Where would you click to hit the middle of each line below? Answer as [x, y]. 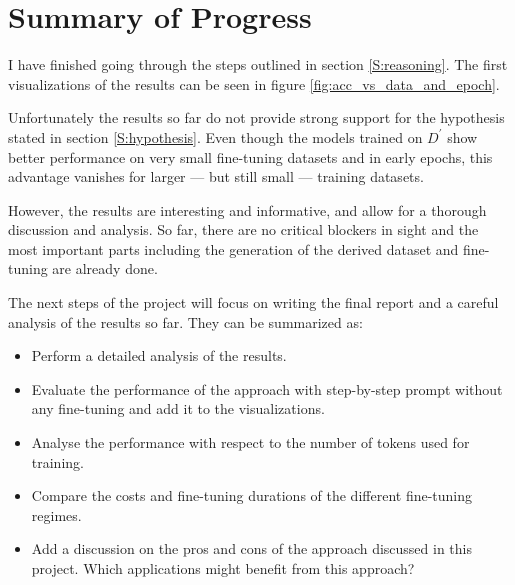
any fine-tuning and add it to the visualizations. [178, 408]
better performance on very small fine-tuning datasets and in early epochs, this [250, 156]
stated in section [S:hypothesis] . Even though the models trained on [215, 136]
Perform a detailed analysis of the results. [159, 355]
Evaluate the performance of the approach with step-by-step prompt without [267, 388]
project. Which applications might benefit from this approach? [223, 568]
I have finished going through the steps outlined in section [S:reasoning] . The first [258, 64]
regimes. [56, 514]
